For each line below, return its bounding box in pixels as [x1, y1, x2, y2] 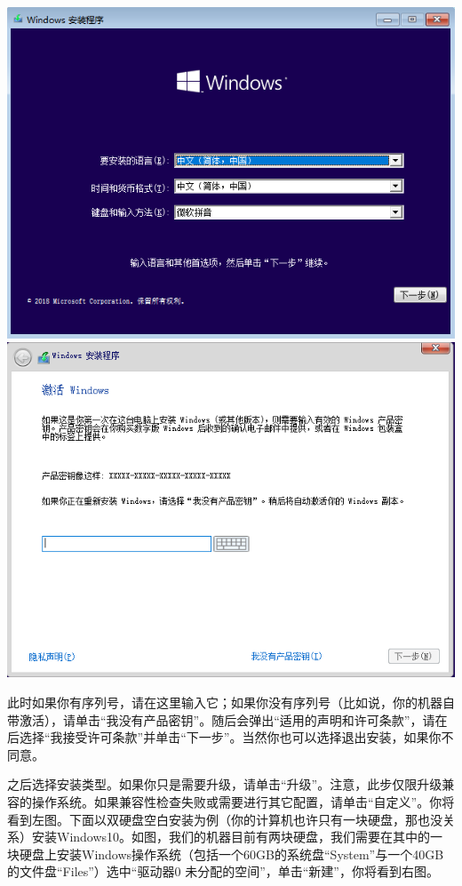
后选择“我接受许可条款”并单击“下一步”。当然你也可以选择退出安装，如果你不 [7, 728, 454, 746]
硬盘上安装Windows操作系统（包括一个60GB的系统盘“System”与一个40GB [19, 844, 444, 863]
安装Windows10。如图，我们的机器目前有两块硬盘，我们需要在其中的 [31, 827, 431, 846]
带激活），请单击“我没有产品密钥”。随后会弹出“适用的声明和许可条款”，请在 [7, 710, 448, 729]
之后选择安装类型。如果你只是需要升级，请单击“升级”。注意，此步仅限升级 [7, 775, 442, 794]
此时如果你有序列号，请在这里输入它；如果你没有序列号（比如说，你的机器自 [7, 693, 455, 712]
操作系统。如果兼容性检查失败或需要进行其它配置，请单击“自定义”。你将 [31, 793, 455, 811]
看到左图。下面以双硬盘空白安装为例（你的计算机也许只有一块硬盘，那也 [7, 810, 430, 828]
